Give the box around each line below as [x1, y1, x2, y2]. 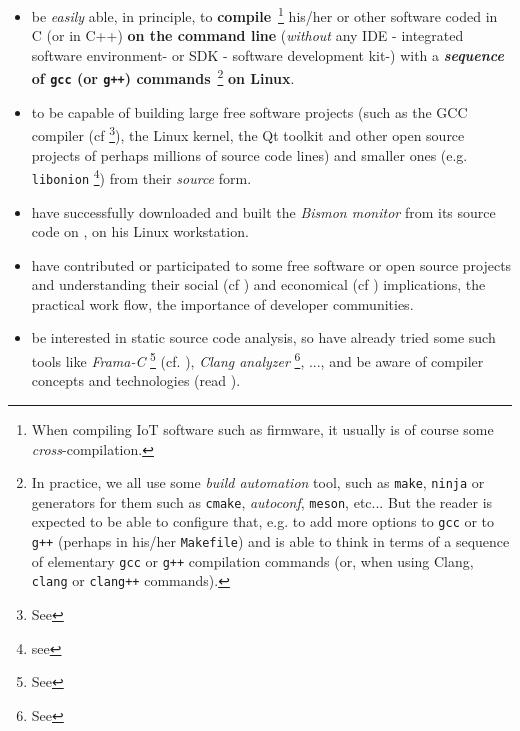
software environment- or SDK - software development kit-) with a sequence [31, 44, 504, 65]
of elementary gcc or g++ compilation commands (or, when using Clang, [31, 550, 474, 571]
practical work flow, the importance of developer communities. [31, 293, 414, 314]
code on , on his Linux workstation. [31, 221, 249, 242]
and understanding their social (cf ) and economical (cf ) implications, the [31, 274, 486, 295]
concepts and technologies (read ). [31, 370, 241, 391]
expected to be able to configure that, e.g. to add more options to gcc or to [31, 511, 495, 532]
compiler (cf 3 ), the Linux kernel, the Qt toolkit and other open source [31, 122, 465, 145]
